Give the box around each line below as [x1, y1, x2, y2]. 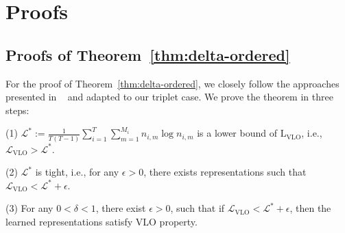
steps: [5, 102, 29, 117]
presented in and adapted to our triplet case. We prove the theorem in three [5, 90, 333, 104]
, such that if [170, 201, 225, 215]
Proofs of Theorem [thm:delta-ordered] [5, 44, 290, 65]
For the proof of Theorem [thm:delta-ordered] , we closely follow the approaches [5, 76, 340, 90]
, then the [289, 201, 331, 215]
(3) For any [5, 201, 53, 215]
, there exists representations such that [143, 165, 307, 179]
